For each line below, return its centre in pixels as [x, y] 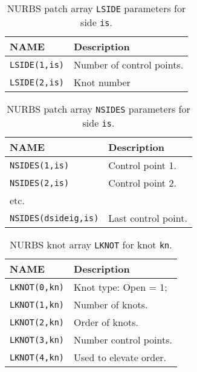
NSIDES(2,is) [40, 183]
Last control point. [148, 218]
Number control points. [123, 340]
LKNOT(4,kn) [37, 357]
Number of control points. [129, 65]
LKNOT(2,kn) [37, 322]
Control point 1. [142, 165]
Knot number [102, 82]
